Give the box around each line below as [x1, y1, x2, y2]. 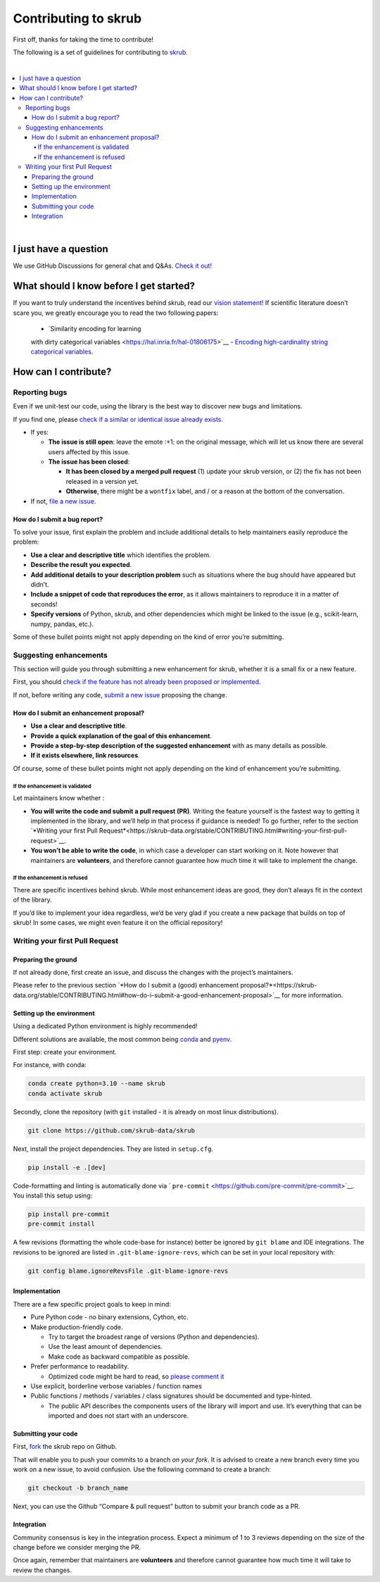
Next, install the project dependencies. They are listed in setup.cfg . [13, 1145, 214, 1153]
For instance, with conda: [13, 1061, 87, 1069]
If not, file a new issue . [30, 497, 96, 505]
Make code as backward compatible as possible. [48, 1352, 190, 1361]
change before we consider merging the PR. [13, 1543, 141, 1551]
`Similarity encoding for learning [48, 325, 141, 333]
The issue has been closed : [48, 458, 130, 466]
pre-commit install [27, 1220, 95, 1228]
